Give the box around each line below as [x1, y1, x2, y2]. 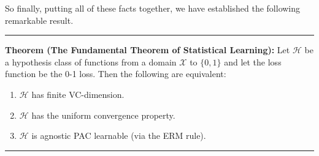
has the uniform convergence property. [31, 108, 175, 121]
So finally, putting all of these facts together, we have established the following [5, 2, 301, 14]
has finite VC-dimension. [31, 87, 125, 100]
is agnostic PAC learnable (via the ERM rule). [31, 129, 206, 142]
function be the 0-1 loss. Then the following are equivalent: [5, 67, 226, 80]
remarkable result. [5, 13, 74, 26]
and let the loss [224, 55, 282, 68]
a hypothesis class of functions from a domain [5, 55, 177, 68]
